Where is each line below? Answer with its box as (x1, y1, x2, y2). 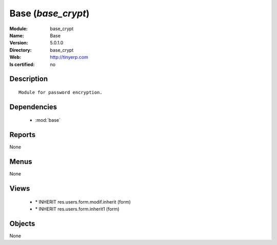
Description (9, 75, 48, 83)
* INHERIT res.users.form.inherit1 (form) (35, 206, 120, 212)
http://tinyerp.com (50, 54, 88, 60)
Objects (9, 219, 35, 228)
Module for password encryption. (18, 90, 103, 95)
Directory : (9, 47, 32, 53)
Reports (9, 130, 36, 139)
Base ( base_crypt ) (9, 8, 90, 19)
